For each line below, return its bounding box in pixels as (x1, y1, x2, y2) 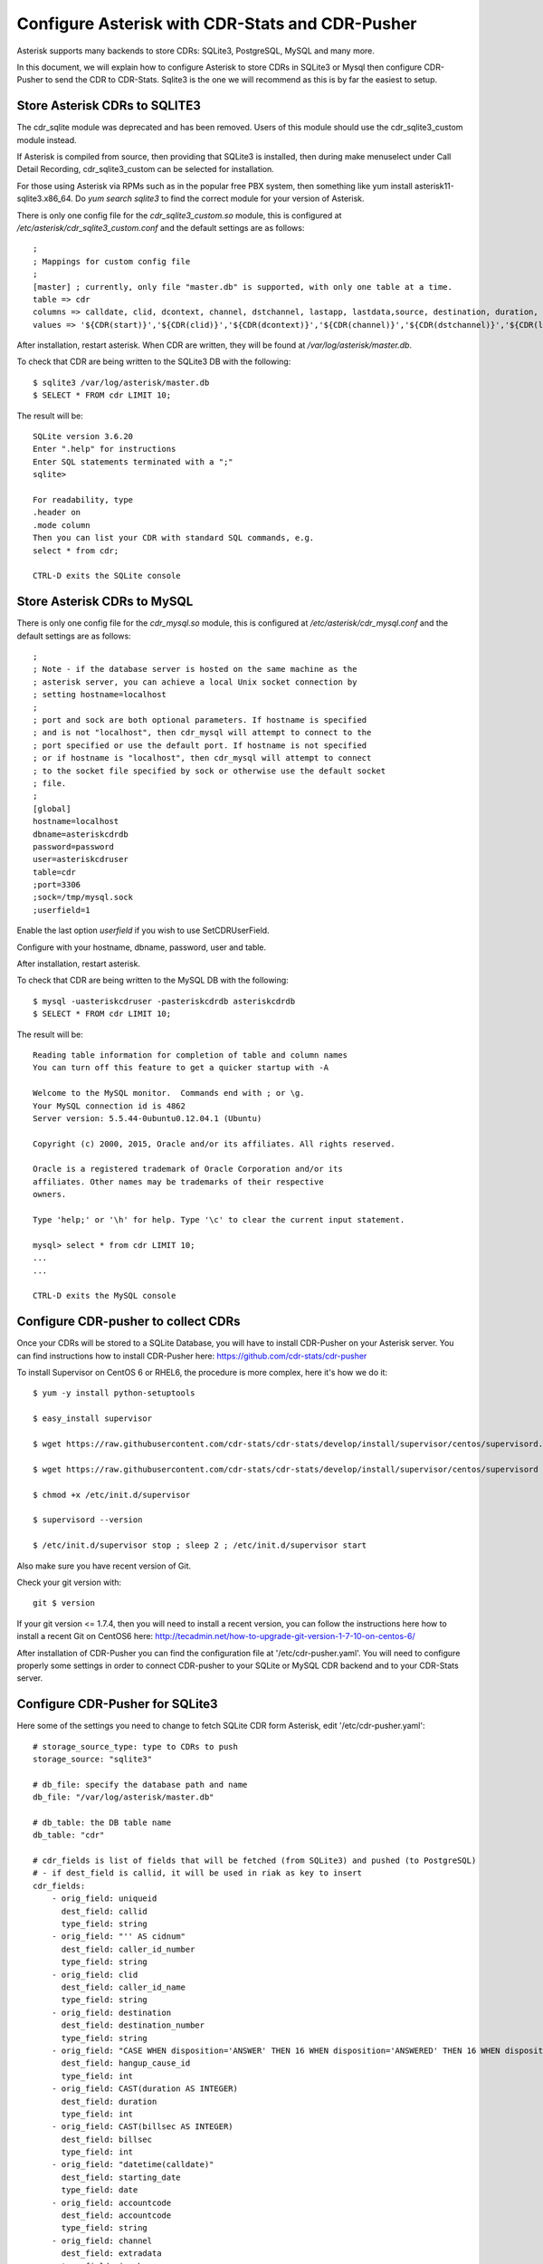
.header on (33, 507, 81, 518)
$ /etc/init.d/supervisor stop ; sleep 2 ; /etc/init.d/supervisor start (33, 1540, 367, 1550)
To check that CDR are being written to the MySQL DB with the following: (16, 974, 289, 986)
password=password (33, 841, 115, 851)
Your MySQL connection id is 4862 (33, 1100, 186, 1111)
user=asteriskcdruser (33, 854, 129, 865)
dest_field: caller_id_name (61, 1982, 186, 1992)
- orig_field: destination (51, 2007, 172, 2018)
